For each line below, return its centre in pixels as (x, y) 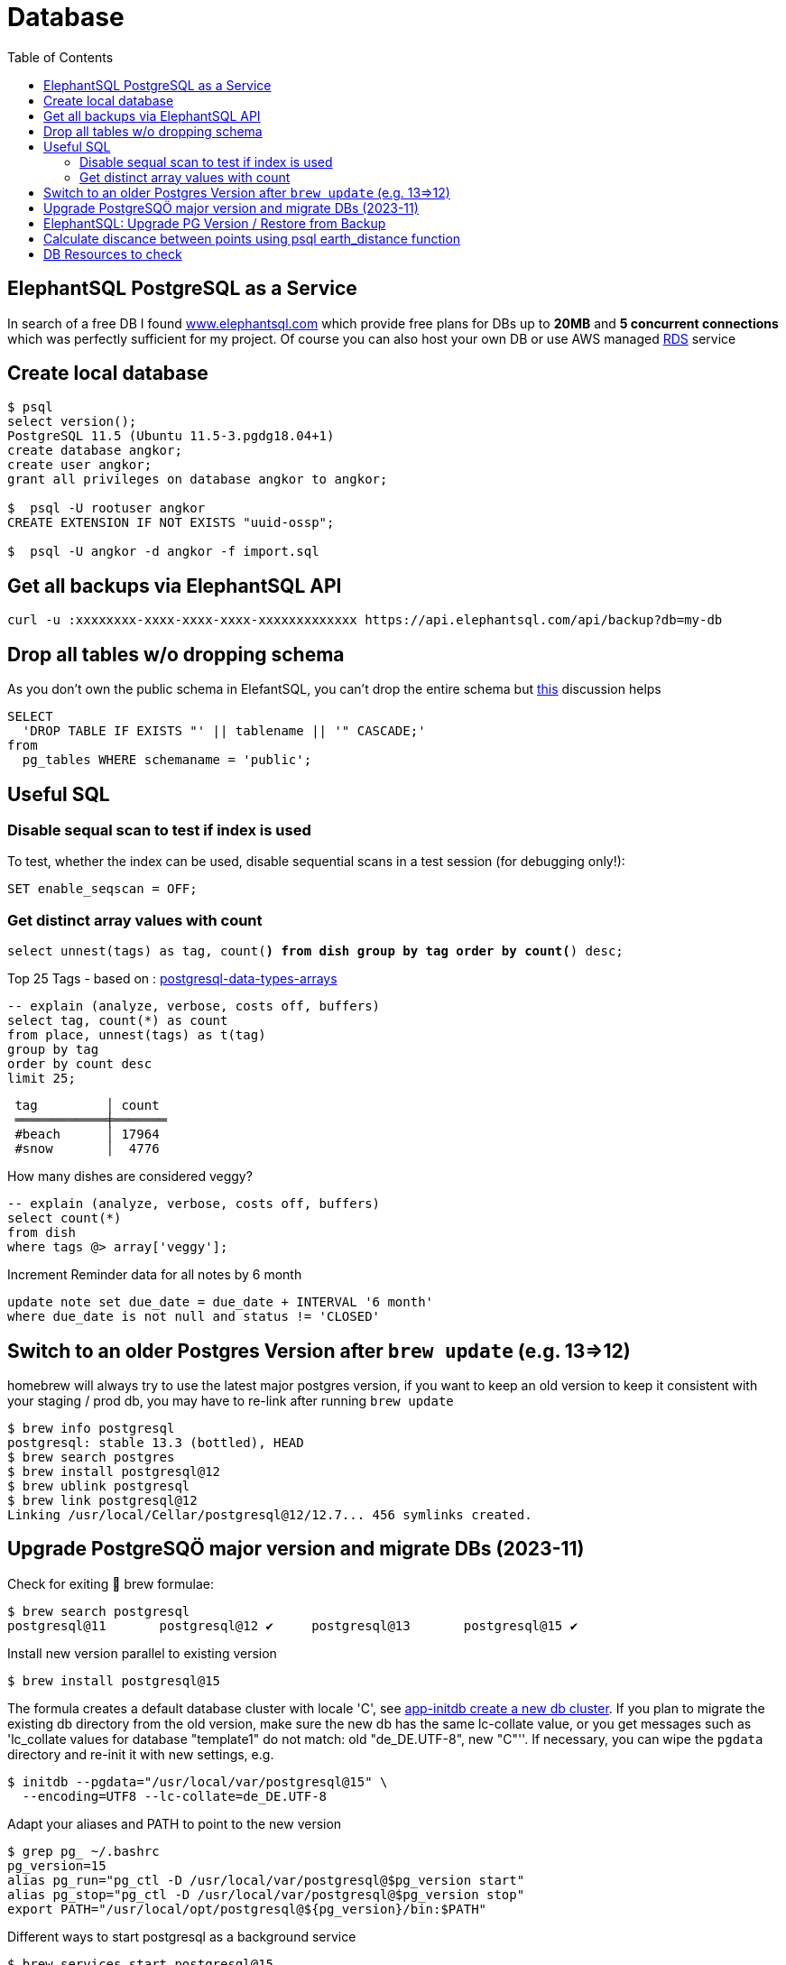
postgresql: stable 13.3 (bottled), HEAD (156, 1442)
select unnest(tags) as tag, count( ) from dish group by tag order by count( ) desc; (315, 951)
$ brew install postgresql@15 (114, 1680)
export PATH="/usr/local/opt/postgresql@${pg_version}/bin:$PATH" (247, 1909)
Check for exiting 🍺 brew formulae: (111, 1583)
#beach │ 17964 (87, 1135)
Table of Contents (60, 57)
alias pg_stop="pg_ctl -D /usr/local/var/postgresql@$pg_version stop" (266, 1894)
